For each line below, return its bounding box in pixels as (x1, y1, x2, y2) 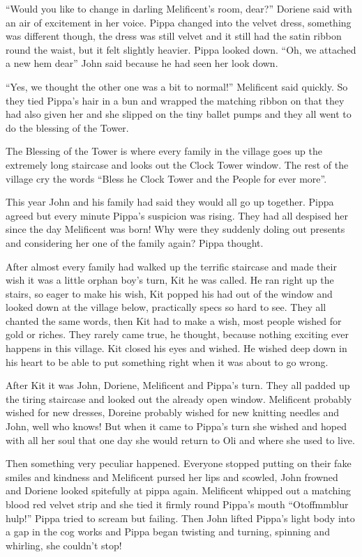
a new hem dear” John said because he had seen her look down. (6, 56, 278, 70)
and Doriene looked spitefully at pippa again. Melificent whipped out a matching (6, 483, 352, 498)
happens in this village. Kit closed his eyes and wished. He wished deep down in (6, 341, 347, 356)
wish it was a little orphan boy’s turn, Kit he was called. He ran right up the (6, 273, 334, 287)
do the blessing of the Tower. (6, 120, 129, 135)
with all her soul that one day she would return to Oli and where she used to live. (6, 432, 355, 447)
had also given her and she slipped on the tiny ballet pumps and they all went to (6, 107, 352, 121)
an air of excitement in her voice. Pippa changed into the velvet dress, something (6, 15, 352, 29)
